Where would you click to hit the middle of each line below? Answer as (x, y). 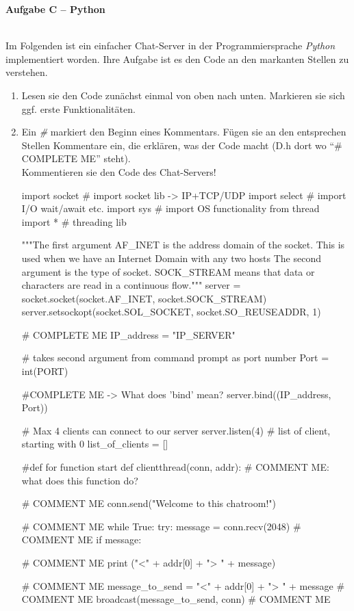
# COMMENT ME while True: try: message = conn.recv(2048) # (161, 526)
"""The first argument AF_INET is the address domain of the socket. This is (183, 245)
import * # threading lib (74, 221)
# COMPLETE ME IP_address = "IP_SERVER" (128, 334)
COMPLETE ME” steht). (76, 158)
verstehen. (27, 72)
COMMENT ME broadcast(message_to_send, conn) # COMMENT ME (176, 599)
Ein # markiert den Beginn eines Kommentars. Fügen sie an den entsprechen (184, 132)
